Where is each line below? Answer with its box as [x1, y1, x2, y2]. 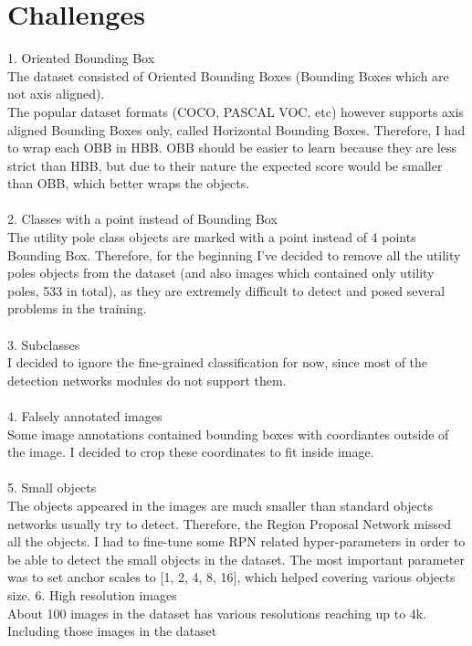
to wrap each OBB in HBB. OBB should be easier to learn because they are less [7, 138, 457, 157]
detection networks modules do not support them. [7, 370, 287, 389]
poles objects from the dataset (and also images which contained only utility [7, 263, 435, 282]
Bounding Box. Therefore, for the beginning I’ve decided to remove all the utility [7, 245, 461, 264]
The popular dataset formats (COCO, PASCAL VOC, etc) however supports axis [7, 101, 464, 121]
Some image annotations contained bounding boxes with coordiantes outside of [7, 424, 449, 443]
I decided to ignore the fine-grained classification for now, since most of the [7, 353, 428, 372]
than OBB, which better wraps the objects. [7, 174, 250, 193]
